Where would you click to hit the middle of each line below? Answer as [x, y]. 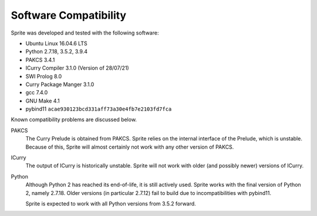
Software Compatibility [68, 15]
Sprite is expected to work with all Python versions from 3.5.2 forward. [111, 203]
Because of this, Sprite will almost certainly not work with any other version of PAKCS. [130, 147]
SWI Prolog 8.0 [44, 76]
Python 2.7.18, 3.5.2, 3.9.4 [57, 52]
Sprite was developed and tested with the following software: [85, 33]
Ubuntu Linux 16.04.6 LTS [56, 43]
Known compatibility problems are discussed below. [74, 119]
